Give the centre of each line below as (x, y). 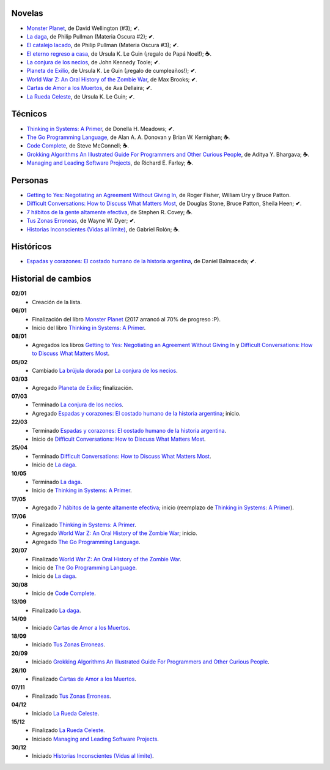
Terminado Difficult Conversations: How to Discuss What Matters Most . (122, 456)
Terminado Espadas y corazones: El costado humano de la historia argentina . (129, 430)
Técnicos (29, 114)
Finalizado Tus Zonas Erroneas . (71, 696)
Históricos (31, 247)
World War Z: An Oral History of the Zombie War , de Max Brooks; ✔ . (112, 79)
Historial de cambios (51, 279)
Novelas (27, 13)
